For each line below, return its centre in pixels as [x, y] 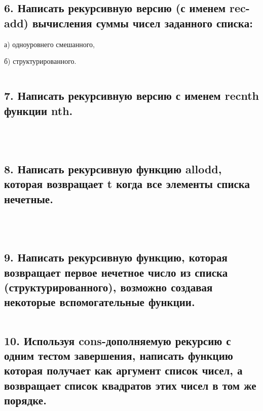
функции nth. [39, 110]
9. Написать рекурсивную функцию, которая [116, 257]
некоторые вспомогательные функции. [100, 302]
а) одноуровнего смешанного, [49, 44]
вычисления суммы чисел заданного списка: [143, 23]
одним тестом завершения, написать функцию [119, 355]
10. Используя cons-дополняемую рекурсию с [118, 340]
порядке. [25, 400]
